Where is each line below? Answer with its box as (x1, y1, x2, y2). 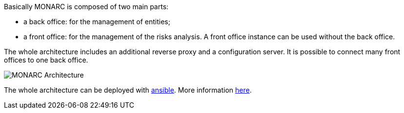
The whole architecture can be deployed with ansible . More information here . (4, 86, 252, 94)
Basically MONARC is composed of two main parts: (4, 2, 169, 11)
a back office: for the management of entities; (23, 17, 170, 26)
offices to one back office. (4, 56, 88, 64)
